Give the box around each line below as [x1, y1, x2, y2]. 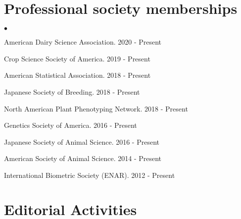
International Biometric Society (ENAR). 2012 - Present [4, 169, 175, 180]
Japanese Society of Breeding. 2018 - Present [4, 86, 140, 97]
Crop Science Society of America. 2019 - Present [4, 53, 150, 63]
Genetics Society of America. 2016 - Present [4, 120, 137, 130]
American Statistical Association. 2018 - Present [4, 70, 151, 80]
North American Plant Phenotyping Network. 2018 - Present [4, 103, 188, 113]
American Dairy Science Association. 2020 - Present [4, 37, 162, 47]
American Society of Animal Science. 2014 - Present [4, 153, 162, 164]
